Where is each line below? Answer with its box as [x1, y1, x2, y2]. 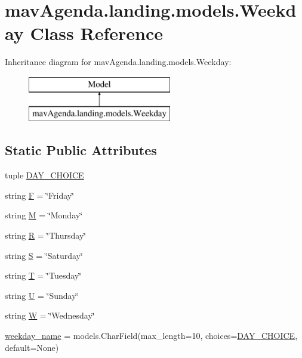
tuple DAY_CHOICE [5, 169, 84, 181]
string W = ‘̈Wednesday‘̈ [5, 309, 95, 322]
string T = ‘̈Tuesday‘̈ [5, 269, 82, 282]
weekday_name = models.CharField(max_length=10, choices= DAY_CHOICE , [5, 329, 298, 342]
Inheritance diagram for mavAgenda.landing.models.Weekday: [5, 55, 232, 68]
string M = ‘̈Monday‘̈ [5, 209, 83, 221]
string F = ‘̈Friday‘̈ [5, 189, 75, 201]
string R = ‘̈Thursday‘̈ [5, 229, 87, 242]
